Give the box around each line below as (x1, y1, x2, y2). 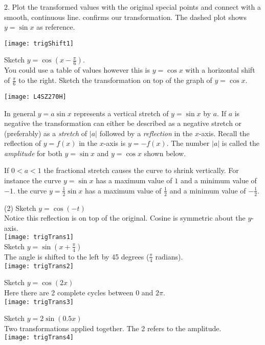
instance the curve (4, 175, 61, 186)
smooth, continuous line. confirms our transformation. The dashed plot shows (4, 11, 247, 22)
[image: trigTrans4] (4, 334, 74, 341)
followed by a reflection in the (99, 127, 193, 138)
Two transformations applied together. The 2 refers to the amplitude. (4, 322, 222, 333)
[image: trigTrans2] (4, 262, 74, 270)
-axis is (103, 138, 126, 148)
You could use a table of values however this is (4, 64, 150, 75)
